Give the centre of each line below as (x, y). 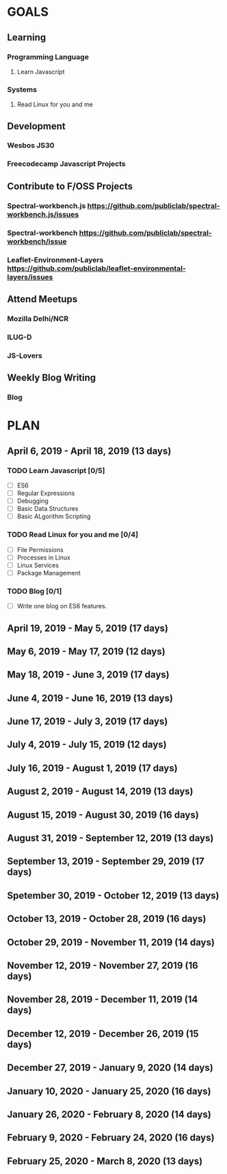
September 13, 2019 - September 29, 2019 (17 (106, 861)
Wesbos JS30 (31, 146)
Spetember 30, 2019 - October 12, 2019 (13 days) (113, 896)
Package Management (49, 573)
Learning (27, 37)
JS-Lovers (25, 356)
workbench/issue (37, 241)
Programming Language (48, 57)
